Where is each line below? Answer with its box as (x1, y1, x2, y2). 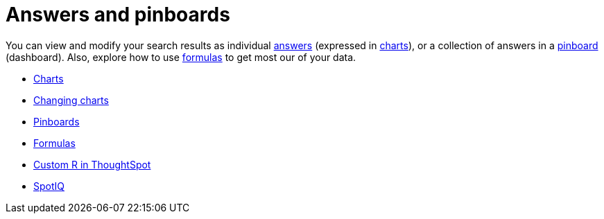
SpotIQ (33, 179, 64, 192)
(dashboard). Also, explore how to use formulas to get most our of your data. (6, 51, 356, 63)
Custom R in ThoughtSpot (33, 158, 151, 170)
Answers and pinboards (6, 3, 230, 26)
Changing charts (33, 94, 109, 106)
